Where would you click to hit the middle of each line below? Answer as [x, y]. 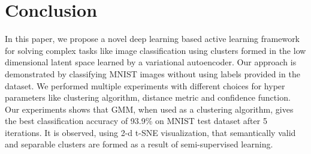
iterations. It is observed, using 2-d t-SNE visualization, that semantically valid [150, 132]
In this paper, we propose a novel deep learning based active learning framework [153, 39]
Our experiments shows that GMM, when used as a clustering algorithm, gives [149, 109]
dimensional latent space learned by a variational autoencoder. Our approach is [151, 62]
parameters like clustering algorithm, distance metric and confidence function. [148, 97]
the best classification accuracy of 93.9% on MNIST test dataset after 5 [136, 121]
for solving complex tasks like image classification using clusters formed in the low [155, 50]
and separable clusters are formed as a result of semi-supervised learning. [139, 144]
